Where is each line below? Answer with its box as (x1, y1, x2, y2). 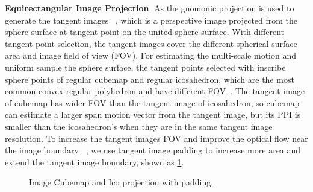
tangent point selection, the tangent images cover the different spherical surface (5, 37, 297, 50)
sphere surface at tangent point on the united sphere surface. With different (5, 25, 285, 38)
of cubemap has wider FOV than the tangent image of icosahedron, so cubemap (5, 96, 300, 109)
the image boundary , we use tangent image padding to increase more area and (5, 144, 301, 156)
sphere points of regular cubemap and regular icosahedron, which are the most (5, 72, 294, 85)
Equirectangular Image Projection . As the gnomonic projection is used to (5, 2, 294, 14)
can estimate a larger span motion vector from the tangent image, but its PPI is (5, 108, 301, 121)
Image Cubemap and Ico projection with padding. (29, 176, 214, 188)
